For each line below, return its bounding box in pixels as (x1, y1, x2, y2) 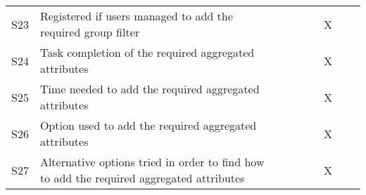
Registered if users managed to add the (39, 8, 233, 24)
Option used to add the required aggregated (39, 117, 257, 133)
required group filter (39, 24, 140, 40)
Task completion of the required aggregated (39, 44, 255, 60)
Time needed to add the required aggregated (39, 81, 260, 97)
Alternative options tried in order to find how (39, 154, 265, 170)
